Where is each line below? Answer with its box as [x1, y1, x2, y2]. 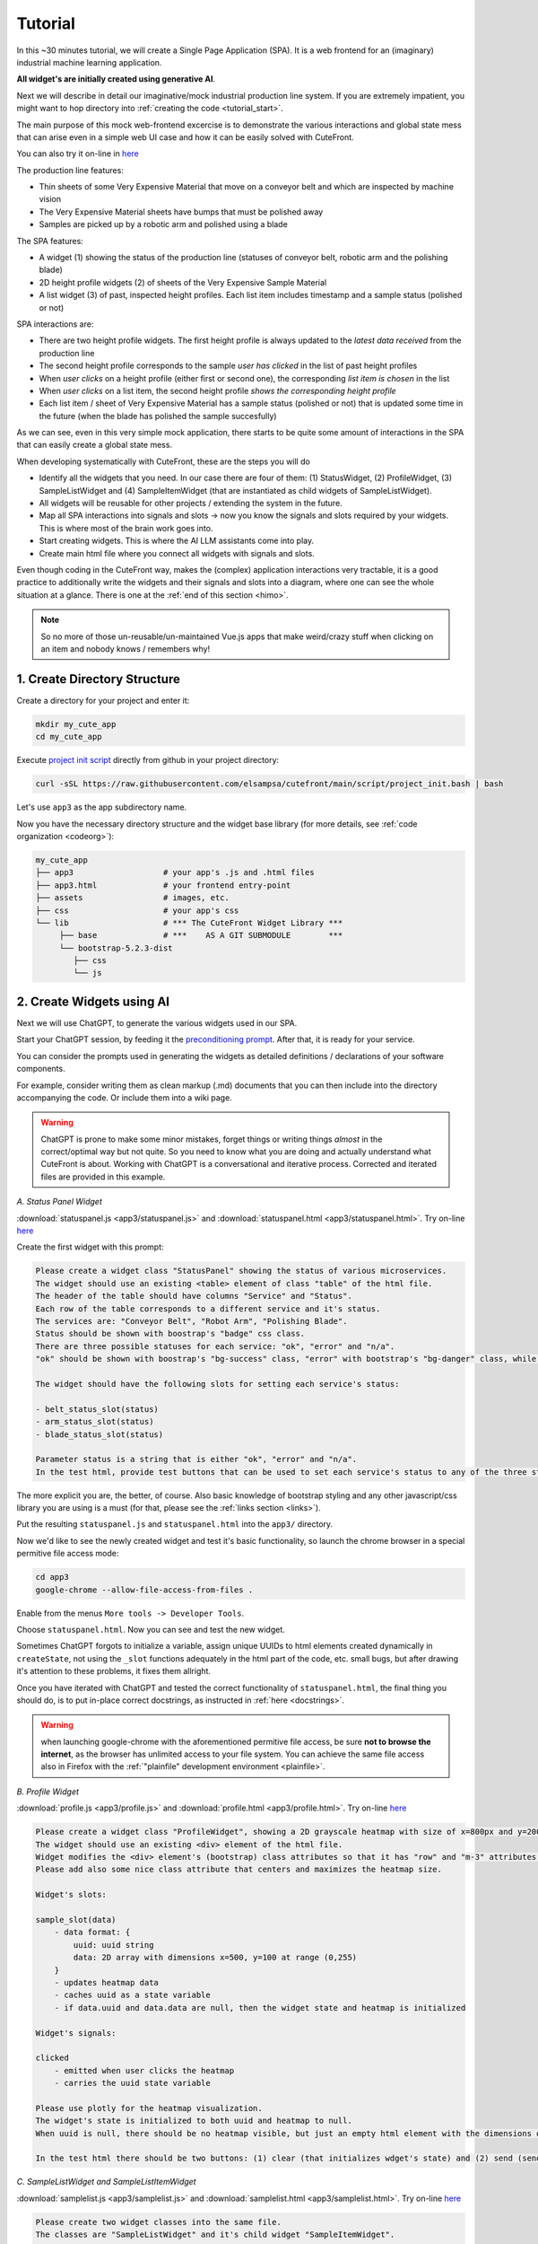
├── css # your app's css [35, 905, 239, 916]
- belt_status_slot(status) [35, 1404, 159, 1414]
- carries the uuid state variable [54, 2078, 211, 2089]
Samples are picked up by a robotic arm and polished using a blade [39, 219, 289, 230]
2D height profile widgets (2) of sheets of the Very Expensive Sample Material [39, 276, 327, 287]
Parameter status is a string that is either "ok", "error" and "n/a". [35, 1454, 358, 1465]
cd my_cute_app [35, 732, 102, 742]
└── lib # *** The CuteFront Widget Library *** [35, 917, 343, 928]
